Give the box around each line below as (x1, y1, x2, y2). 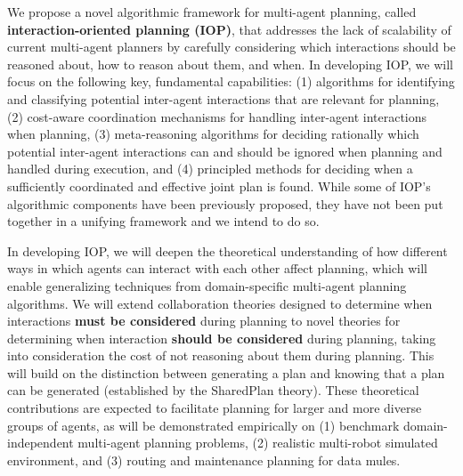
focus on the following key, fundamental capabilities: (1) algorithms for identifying (7, 72, 455, 91)
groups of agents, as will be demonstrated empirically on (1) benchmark (7, 415, 400, 434)
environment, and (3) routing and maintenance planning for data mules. (7, 450, 401, 469)
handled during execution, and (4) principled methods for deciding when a (7, 159, 413, 178)
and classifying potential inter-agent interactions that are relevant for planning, (7, 89, 440, 108)
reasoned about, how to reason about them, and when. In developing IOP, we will (7, 54, 453, 73)
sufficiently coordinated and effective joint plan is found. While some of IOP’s (7, 176, 431, 195)
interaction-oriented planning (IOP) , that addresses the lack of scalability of (7, 20, 451, 38)
